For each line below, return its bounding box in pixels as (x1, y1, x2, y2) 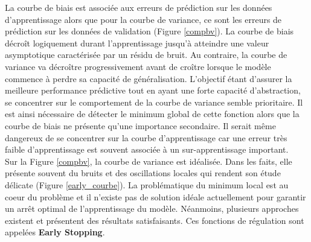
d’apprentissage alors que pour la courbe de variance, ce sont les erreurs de (5, 13, 282, 25)
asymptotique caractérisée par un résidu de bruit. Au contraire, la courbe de (5, 48, 287, 61)
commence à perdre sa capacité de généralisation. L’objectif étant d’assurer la (5, 72, 292, 84)
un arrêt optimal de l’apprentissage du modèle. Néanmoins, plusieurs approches (5, 202, 299, 215)
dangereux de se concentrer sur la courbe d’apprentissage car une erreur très (5, 131, 287, 144)
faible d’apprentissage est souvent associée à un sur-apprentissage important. (5, 143, 289, 156)
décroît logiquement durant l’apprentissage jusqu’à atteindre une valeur (5, 36, 269, 49)
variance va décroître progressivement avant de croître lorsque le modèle (5, 60, 271, 72)
